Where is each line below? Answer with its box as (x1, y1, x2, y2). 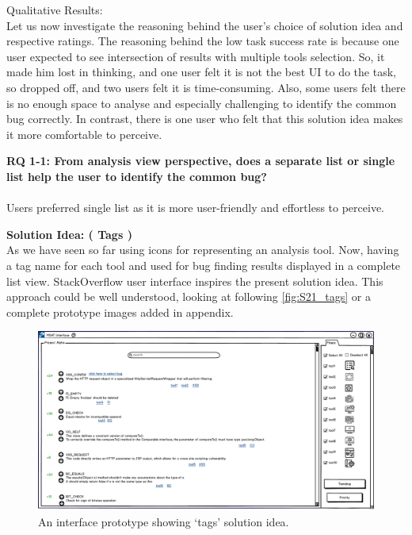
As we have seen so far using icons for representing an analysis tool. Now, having (6, 241, 399, 258)
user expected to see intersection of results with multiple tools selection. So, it (6, 48, 385, 64)
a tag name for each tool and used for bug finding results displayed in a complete (6, 256, 401, 273)
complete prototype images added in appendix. (6, 303, 234, 320)
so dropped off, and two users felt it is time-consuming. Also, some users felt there (6, 79, 406, 95)
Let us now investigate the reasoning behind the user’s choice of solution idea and (6, 17, 403, 33)
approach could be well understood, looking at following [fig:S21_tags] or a (6, 288, 372, 305)
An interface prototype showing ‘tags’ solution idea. (38, 513, 289, 529)
